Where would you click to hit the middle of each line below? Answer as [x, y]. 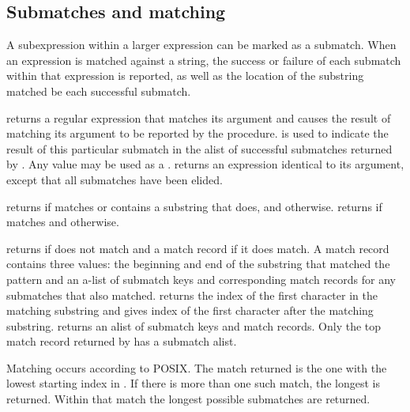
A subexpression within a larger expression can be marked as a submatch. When [201, 45]
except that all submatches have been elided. [115, 179]
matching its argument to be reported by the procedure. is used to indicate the [197, 133]
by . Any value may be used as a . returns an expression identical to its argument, [205, 164]
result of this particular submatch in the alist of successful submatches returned [199, 148]
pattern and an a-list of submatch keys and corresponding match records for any [201, 279]
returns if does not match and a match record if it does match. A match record [198, 248]
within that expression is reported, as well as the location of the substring [185, 76]
